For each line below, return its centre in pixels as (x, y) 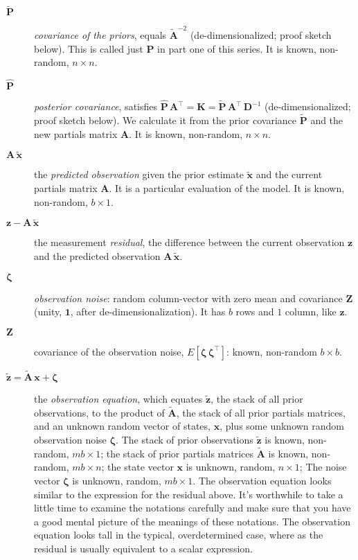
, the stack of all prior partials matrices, (261, 412)
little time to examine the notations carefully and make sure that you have (193, 508)
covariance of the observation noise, (109, 351)
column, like (311, 312)
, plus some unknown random (282, 426)
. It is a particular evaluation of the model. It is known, (227, 187)
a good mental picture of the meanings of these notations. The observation (192, 521)
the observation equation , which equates (118, 398)
